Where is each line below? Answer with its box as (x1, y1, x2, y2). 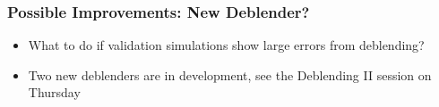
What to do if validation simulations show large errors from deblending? (28, 36, 425, 54)
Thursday (28, 83, 81, 102)
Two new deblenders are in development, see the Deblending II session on (28, 65, 432, 84)
